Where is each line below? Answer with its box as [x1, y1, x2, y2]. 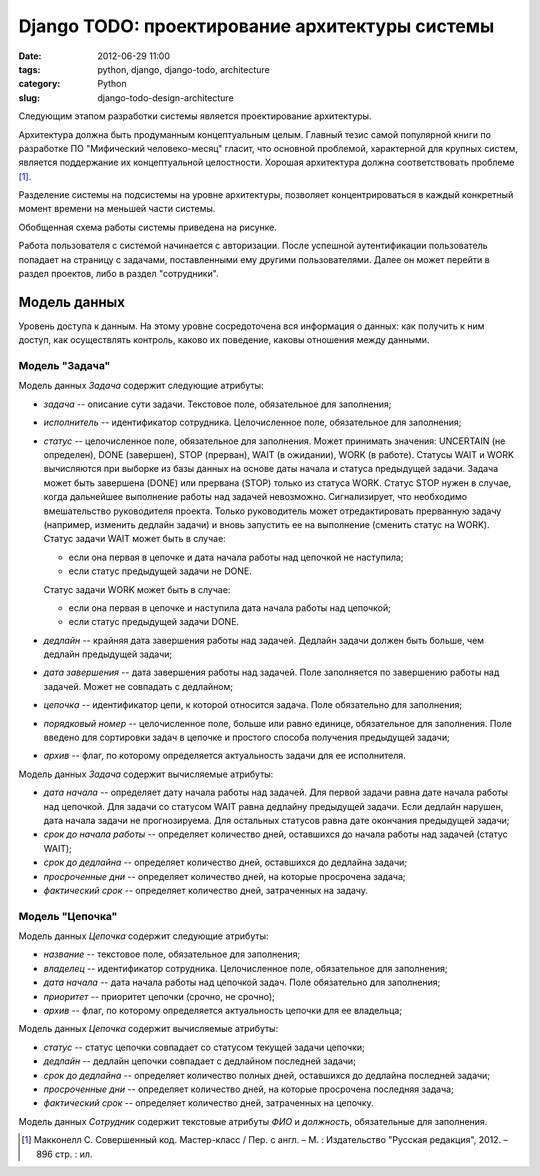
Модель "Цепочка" [18, 909, 118, 923]
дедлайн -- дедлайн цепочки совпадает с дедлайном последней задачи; [43, 1055, 357, 1067]
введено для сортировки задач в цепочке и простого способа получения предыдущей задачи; [43, 731, 450, 744]
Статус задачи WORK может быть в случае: [43, 583, 231, 595]
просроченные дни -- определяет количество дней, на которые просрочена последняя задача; [43, 1083, 454, 1095]
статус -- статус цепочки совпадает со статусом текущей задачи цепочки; [43, 1041, 365, 1053]
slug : [18, 91, 40, 104]
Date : [18, 50, 42, 62]
